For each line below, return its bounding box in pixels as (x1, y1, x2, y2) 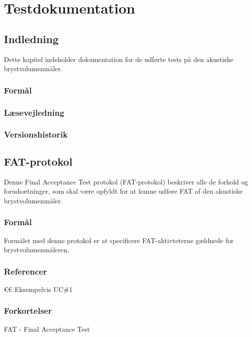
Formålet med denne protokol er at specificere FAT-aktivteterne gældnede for (4, 235, 234, 245)
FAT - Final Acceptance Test (4, 323, 90, 334)
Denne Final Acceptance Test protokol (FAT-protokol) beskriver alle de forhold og (4, 176, 248, 186)
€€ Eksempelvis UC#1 (4, 284, 73, 294)
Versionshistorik (4, 128, 68, 140)
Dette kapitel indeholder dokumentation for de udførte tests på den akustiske (4, 54, 234, 64)
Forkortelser (4, 305, 52, 317)
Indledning (4, 31, 59, 46)
